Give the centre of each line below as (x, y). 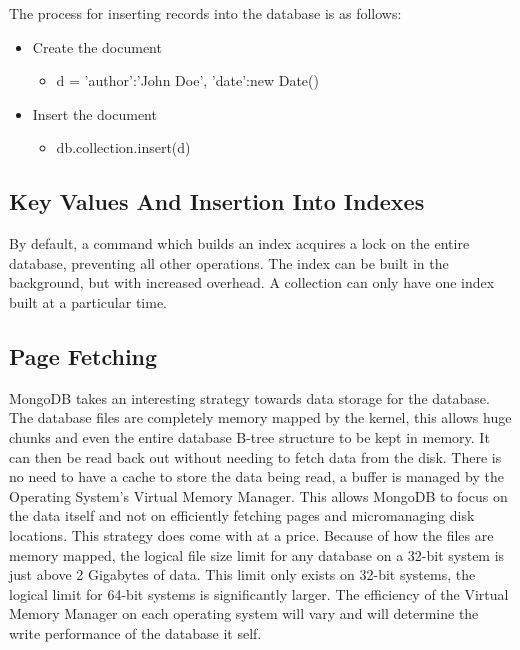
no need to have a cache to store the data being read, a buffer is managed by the (256, 476)
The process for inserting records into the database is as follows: (205, 13)
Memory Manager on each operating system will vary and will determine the (244, 613)
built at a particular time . (88, 301)
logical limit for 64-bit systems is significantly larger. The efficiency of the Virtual (259, 593)
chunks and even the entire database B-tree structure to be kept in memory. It (249, 436)
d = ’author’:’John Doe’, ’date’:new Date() (187, 80)
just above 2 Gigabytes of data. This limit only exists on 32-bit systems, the (242, 574)
